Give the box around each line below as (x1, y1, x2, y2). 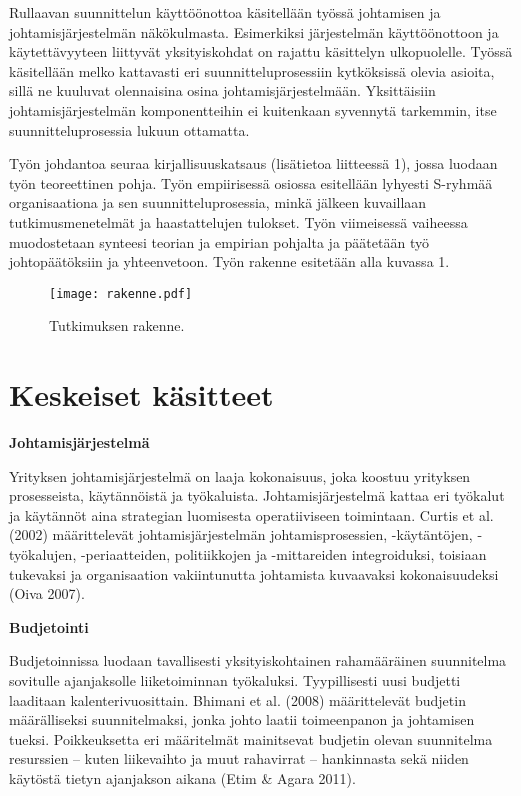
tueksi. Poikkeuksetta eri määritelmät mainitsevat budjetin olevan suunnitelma (9, 728, 493, 749)
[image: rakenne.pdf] (49, 286, 193, 301)
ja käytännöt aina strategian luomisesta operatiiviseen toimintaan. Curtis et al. (9, 504, 494, 525)
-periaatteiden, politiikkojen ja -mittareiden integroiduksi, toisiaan (80, 544, 487, 565)
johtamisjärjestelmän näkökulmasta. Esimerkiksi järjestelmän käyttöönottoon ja (9, 21, 499, 42)
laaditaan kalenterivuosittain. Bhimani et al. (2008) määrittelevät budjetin (9, 689, 466, 710)
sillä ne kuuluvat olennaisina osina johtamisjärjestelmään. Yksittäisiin (9, 80, 436, 101)
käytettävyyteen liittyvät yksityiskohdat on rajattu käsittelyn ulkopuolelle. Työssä (9, 41, 513, 62)
